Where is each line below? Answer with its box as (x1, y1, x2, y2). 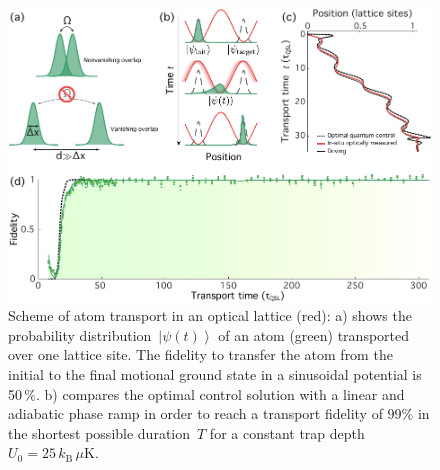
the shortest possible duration (8, 422, 191, 443)
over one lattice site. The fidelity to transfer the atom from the (8, 344, 393, 365)
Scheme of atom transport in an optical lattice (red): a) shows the (8, 305, 412, 326)
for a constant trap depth (209, 422, 365, 443)
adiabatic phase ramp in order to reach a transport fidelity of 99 (8, 403, 402, 424)
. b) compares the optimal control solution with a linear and (36, 383, 405, 404)
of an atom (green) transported (218, 324, 410, 345)
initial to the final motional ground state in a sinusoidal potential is (8, 363, 422, 384)
